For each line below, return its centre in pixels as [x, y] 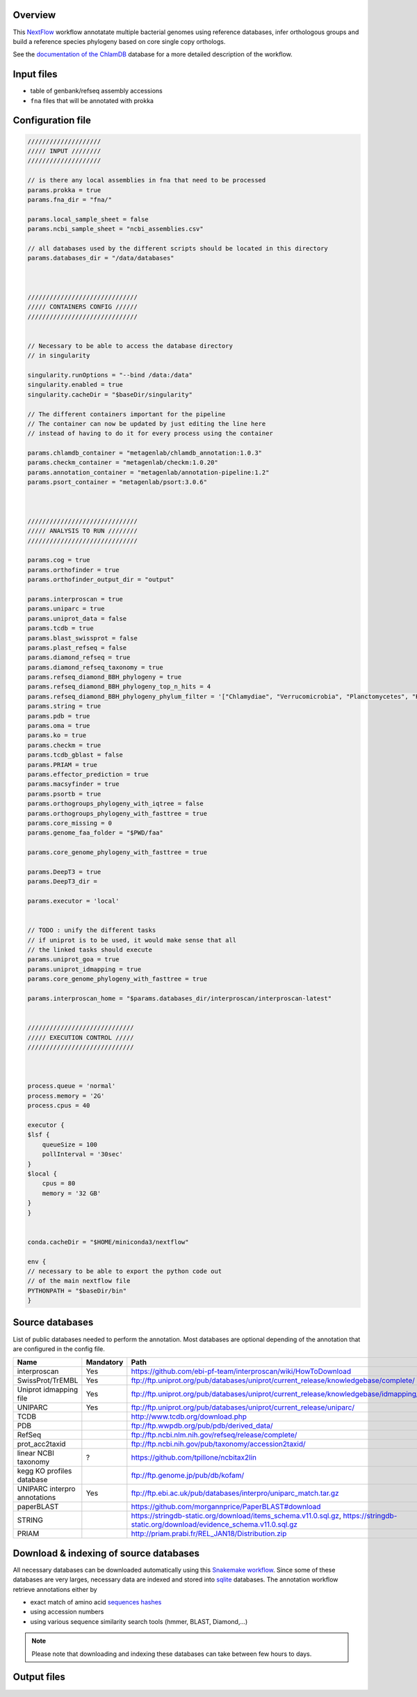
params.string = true [64, 706]
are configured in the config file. [59, 1349]
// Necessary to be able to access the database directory [130, 346]
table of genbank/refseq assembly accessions [96, 91]
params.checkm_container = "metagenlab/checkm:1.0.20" [123, 463]
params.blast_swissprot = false [83, 638]
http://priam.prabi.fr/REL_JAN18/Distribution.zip [209, 1533]
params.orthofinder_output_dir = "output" [101, 580]
